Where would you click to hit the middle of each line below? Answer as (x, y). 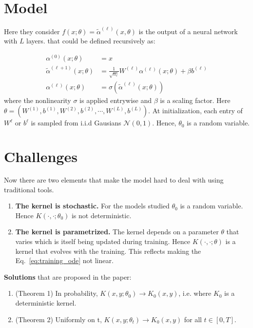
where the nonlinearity (38, 100)
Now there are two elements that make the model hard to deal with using (114, 180)
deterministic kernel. (46, 302)
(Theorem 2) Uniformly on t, (58, 319)
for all (193, 319)
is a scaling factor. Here (195, 100)
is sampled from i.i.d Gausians (76, 123)
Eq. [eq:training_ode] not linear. (64, 260)
